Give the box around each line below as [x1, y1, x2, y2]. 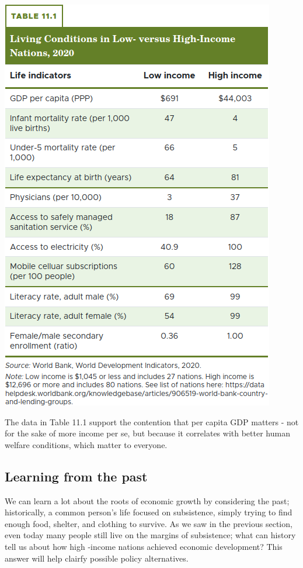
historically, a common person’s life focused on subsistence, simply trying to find [5, 506, 292, 518]
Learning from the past [5, 467, 148, 485]
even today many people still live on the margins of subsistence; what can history [5, 529, 296, 541]
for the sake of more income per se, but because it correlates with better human [5, 427, 290, 439]
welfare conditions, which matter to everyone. [5, 438, 168, 450]
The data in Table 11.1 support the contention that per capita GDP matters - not [5, 415, 299, 428]
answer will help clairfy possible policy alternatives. [5, 552, 189, 564]
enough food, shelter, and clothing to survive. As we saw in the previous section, [5, 517, 292, 529]
